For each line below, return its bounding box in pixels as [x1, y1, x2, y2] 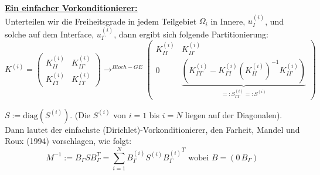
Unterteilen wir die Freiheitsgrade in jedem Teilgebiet [5, 15, 197, 27]
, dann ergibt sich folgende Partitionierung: [114, 28, 268, 40]
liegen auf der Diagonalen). [185, 108, 282, 121]
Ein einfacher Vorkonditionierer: [5, 2, 138, 13]
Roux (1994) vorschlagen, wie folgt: [5, 135, 132, 147]
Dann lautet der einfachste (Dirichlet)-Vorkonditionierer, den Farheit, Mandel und [5, 123, 300, 135]
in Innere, [210, 15, 246, 27]
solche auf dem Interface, [5, 28, 94, 40]
